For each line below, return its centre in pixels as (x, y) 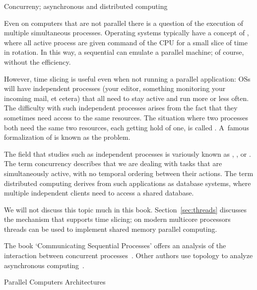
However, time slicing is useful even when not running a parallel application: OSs (127, 78)
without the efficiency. (37, 61)
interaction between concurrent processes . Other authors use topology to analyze (128, 255)
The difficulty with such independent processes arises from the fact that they (121, 108)
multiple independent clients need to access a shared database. (99, 193)
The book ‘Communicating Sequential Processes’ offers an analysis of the (115, 245)
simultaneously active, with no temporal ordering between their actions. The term (129, 173)
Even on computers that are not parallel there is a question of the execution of (124, 23)
